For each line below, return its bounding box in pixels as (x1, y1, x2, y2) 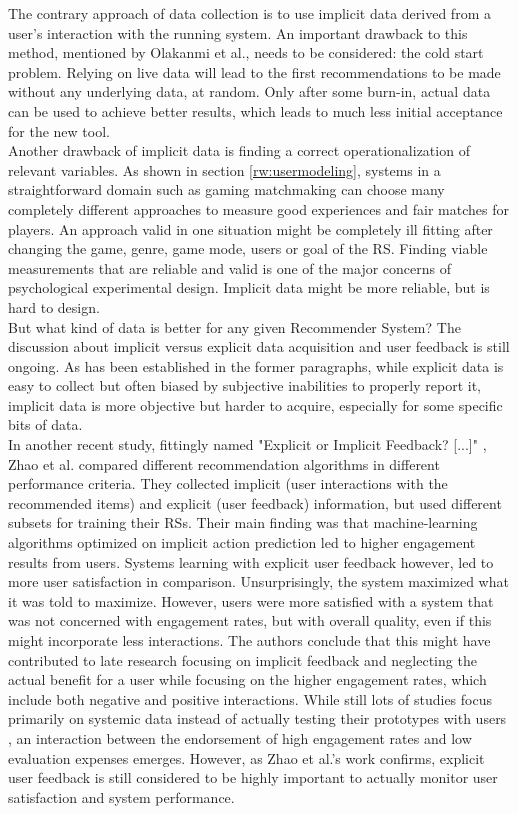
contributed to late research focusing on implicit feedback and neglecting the (8, 649, 477, 670)
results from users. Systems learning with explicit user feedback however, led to (8, 551, 494, 572)
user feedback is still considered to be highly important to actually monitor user (8, 767, 498, 788)
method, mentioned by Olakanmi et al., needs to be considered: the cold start (8, 42, 484, 63)
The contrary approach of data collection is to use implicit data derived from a (8, 3, 491, 23)
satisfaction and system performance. (8, 786, 235, 807)
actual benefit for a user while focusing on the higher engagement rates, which (8, 669, 487, 690)
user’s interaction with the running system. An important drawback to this (8, 22, 468, 43)
